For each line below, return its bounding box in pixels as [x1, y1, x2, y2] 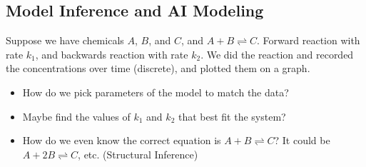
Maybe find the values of [22, 108, 131, 123]
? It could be [274, 133, 330, 148]
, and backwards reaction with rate [35, 46, 188, 61]
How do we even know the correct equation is [22, 133, 221, 148]
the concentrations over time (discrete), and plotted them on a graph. [6, 61, 310, 76]
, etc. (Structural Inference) [78, 146, 198, 161]
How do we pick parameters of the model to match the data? [22, 84, 289, 99]
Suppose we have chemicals [6, 33, 124, 48]
